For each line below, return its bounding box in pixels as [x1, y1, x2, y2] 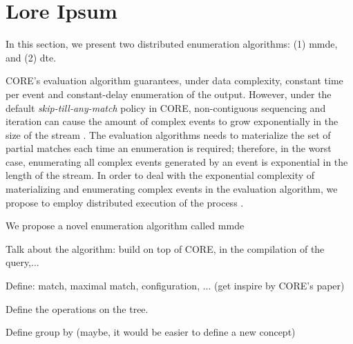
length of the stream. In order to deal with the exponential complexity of [6, 168, 315, 182]
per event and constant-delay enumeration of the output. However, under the [6, 86, 332, 101]
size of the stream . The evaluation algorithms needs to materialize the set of [6, 127, 331, 142]
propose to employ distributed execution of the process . [6, 195, 244, 209]
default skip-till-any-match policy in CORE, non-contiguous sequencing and [6, 100, 326, 115]
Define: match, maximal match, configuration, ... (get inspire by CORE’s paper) [6, 278, 345, 293]
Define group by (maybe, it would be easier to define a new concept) [6, 325, 296, 339]
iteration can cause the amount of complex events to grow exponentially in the [6, 114, 338, 128]
